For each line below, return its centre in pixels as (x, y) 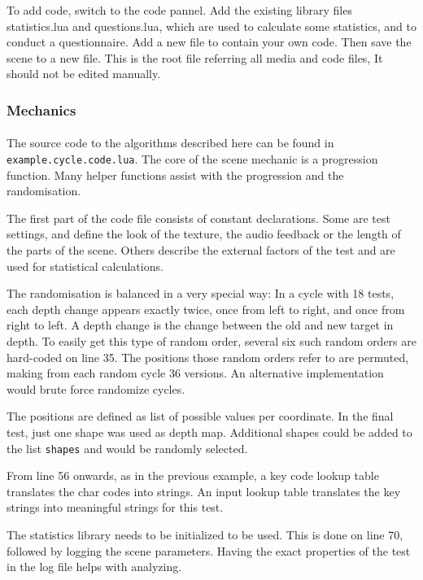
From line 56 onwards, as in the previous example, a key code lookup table (193, 475)
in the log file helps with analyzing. (94, 567)
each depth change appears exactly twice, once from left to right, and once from (206, 309)
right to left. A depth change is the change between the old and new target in (200, 325)
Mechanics (41, 109)
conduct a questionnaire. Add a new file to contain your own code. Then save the (209, 42)
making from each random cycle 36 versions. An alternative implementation (195, 373)
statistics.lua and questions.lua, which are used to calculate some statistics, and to (211, 26)
